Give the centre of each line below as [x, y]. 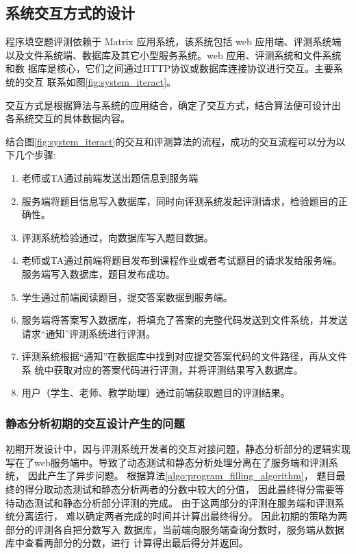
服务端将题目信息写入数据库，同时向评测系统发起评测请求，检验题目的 [180, 201]
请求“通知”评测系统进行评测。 [89, 333]
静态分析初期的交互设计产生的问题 [95, 423]
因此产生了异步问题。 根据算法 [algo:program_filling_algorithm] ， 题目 [182, 475]
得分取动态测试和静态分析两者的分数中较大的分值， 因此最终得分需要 [179, 489]
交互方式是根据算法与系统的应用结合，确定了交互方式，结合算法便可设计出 [173, 105]
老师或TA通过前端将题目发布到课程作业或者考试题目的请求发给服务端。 [182, 260]
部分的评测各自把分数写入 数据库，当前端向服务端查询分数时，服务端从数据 [175, 529]
